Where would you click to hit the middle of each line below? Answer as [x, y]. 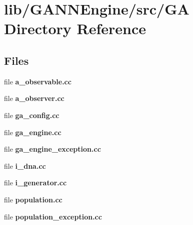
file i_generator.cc [35, 183]
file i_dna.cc [25, 165]
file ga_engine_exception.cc [52, 149]
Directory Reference [75, 28]
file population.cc [33, 199]
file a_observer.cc [34, 98]
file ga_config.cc [32, 115]
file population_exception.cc [53, 216]
